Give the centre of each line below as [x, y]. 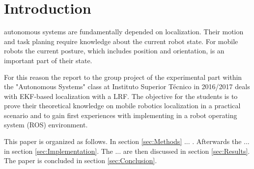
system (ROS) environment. [46, 125]
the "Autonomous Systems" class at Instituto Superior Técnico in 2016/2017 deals [127, 86]
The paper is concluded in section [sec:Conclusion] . [81, 160]
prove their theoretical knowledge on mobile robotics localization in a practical [122, 106]
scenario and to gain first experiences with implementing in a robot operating [121, 115]
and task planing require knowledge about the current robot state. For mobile [121, 41]
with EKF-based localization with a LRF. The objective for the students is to [121, 96]
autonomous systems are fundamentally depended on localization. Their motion [124, 32]
